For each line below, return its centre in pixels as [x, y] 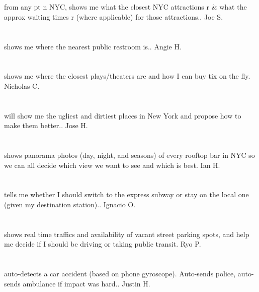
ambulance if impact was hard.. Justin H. [87, 283]
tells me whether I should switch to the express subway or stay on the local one [126, 194]
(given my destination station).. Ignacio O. [70, 205]
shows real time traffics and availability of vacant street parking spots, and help [127, 234]
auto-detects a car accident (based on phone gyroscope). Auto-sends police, [120, 274]
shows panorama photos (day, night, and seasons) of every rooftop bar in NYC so [129, 155]
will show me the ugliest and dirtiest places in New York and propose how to [123, 115]
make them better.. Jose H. [46, 125]
